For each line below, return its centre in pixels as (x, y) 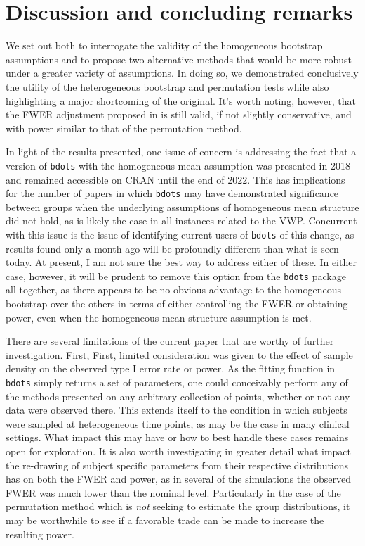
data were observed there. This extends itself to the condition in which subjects (177, 410)
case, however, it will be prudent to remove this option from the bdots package (176, 275)
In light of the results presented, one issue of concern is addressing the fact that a (181, 152)
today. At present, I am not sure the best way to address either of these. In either (181, 262)
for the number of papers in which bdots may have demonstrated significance (172, 193)
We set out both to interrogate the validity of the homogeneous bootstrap (164, 45)
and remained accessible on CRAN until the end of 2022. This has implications (175, 179)
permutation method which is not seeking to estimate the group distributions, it (178, 506)
